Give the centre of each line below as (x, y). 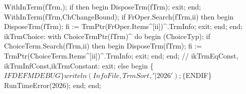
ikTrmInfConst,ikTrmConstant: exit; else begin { (79, 65)
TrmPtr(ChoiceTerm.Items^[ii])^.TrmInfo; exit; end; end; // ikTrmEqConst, (121, 55)
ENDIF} (199, 75)
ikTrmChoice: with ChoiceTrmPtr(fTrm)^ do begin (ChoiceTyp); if (107, 36)
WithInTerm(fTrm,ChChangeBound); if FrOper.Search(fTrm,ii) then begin (119, 16)
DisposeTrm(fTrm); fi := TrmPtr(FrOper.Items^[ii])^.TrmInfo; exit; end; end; (123, 26)
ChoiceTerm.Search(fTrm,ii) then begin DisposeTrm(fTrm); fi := (103, 46)
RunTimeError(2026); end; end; (53, 85)
